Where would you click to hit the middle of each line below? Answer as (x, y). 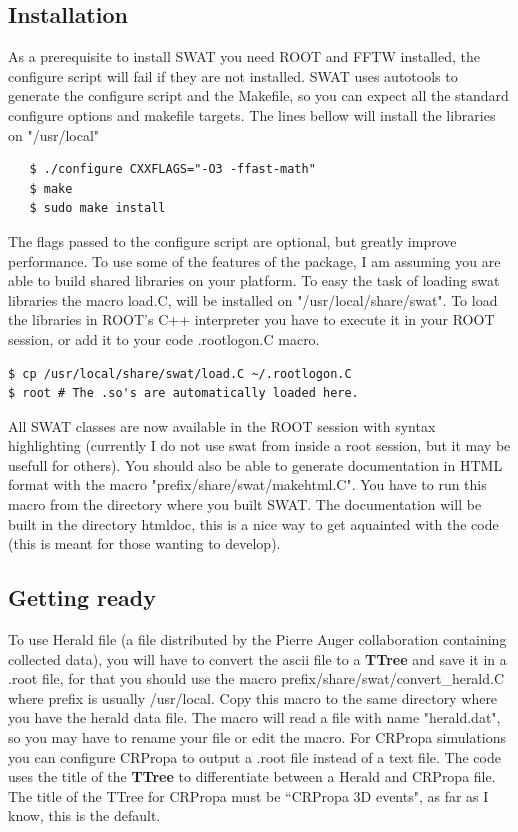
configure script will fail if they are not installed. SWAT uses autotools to (233, 75)
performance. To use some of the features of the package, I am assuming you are (254, 260)
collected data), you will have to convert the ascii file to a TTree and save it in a (257, 658)
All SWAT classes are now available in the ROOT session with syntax (222, 425)
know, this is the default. (84, 815)
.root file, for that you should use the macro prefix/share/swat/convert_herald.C (256, 678)
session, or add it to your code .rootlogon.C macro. (164, 338)
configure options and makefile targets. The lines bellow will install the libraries (252, 114)
